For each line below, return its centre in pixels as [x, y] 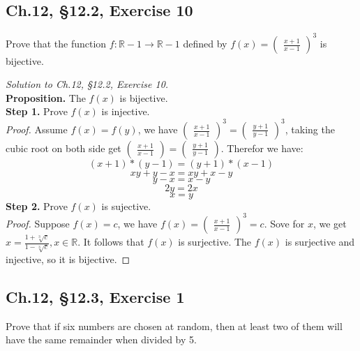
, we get [330, 223]
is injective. [126, 111]
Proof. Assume [37, 129]
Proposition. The [46, 97]
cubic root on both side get [63, 148]
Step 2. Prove [37, 206]
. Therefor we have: [262, 148]
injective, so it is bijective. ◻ [68, 259]
